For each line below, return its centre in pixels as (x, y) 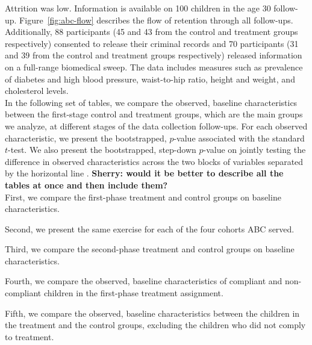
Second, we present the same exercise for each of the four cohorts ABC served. (150, 228)
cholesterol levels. (37, 91)
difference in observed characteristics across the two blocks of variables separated (154, 161)
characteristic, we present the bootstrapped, (86, 138)
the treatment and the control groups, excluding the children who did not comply (155, 325)
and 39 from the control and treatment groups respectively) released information (154, 55)
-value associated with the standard (239, 138)
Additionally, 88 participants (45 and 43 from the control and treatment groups (151, 32)
